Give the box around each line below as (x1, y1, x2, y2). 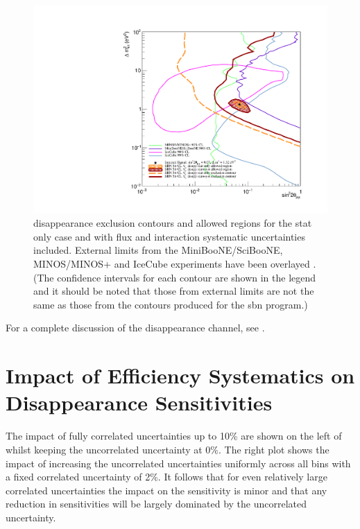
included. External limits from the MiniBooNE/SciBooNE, (33, 243, 283, 257)
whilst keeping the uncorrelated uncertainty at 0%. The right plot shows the (6, 442, 329, 456)
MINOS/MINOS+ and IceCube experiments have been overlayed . (33, 257, 316, 271)
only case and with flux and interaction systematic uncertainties (33, 229, 305, 243)
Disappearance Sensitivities (6, 388, 273, 417)
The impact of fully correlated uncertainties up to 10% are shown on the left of (6, 428, 342, 443)
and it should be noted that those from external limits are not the (33, 284, 314, 298)
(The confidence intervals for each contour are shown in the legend (33, 270, 316, 284)
